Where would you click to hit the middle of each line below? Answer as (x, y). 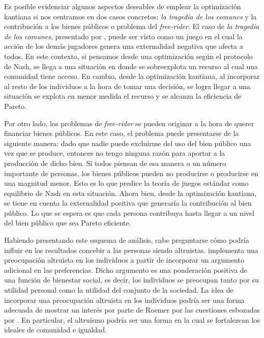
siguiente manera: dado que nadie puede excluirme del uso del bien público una (128, 143)
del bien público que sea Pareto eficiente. (68, 223)
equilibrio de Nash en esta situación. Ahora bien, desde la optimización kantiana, (130, 193)
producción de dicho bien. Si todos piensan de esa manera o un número (115, 163)
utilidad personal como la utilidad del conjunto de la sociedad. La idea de (119, 290)
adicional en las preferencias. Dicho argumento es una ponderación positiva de (126, 270)
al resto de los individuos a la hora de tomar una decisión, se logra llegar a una (127, 86)
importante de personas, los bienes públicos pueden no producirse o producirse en (131, 173)
